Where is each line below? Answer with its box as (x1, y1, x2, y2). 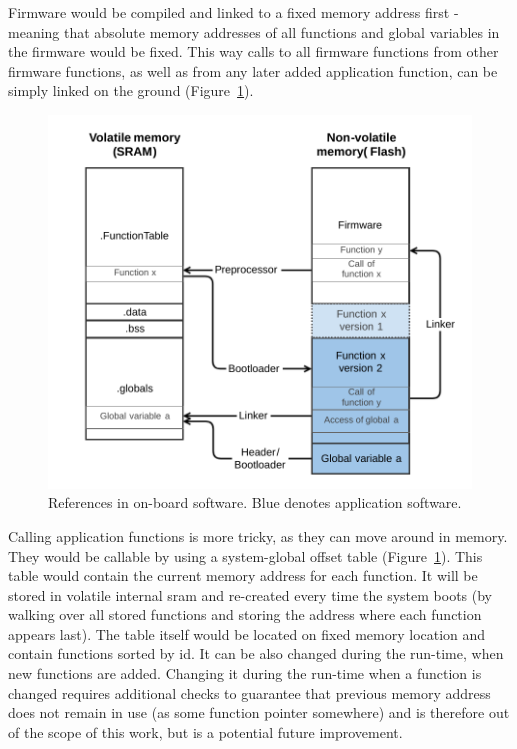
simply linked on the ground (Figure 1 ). (8, 80, 254, 101)
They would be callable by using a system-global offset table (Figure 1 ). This (8, 545, 483, 566)
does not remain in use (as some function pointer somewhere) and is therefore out (8, 702, 510, 723)
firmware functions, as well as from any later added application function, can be (8, 60, 498, 81)
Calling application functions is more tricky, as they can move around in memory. (8, 525, 508, 546)
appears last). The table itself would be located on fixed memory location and (8, 623, 486, 644)
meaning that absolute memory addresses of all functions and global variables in (8, 21, 500, 42)
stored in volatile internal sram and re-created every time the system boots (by (8, 584, 492, 605)
